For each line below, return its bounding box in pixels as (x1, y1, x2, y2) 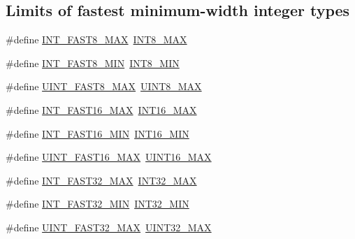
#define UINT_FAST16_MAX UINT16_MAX (6, 150, 212, 164)
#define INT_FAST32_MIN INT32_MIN (6, 196, 189, 211)
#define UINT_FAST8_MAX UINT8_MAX (6, 79, 202, 94)
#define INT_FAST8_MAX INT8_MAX (6, 32, 187, 47)
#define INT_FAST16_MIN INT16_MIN (6, 126, 189, 140)
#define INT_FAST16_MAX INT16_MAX (6, 102, 197, 117)
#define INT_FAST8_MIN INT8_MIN (6, 55, 180, 70)
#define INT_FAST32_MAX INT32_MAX (6, 173, 197, 187)
